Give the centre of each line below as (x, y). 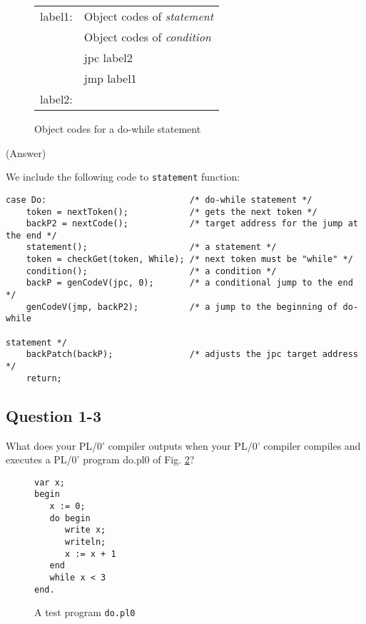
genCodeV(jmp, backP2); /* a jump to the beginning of (182, 307)
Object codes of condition (147, 37)
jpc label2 (108, 57)
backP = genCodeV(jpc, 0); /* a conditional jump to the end (189, 283)
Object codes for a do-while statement (118, 129)
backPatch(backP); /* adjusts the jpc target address (192, 354)
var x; (50, 482)
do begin (70, 518)
